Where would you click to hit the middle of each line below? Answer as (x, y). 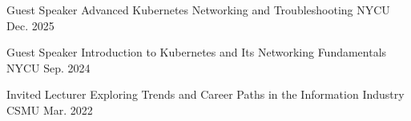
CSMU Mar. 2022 (50, 109)
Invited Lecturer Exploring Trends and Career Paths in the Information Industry (205, 94)
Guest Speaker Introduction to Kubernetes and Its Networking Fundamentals (197, 52)
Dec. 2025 (30, 25)
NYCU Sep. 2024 (48, 67)
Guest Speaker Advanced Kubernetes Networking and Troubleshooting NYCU (198, 10)
